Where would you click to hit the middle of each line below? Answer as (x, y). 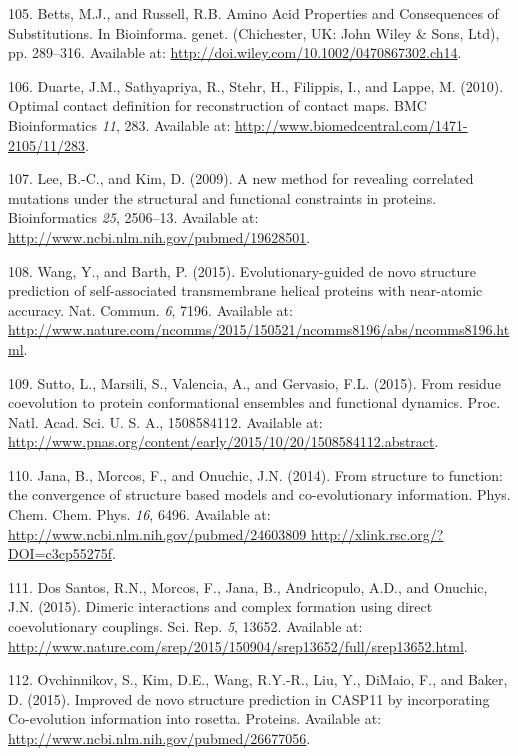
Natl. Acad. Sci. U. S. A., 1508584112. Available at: (165, 421)
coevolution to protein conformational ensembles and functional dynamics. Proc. (254, 402)
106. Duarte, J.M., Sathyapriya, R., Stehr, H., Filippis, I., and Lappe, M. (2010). (256, 85)
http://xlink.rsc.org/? (377, 533)
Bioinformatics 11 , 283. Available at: (119, 124)
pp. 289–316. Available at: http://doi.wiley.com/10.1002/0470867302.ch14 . (235, 52)
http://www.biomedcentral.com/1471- (351, 124)
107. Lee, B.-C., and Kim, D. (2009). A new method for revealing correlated (241, 178)
